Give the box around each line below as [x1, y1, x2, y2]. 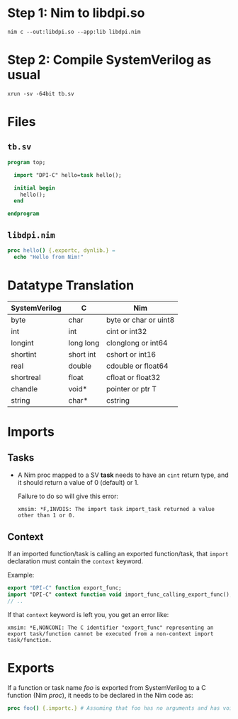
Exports [7, 660, 55, 677]
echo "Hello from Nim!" [13, 253, 84, 260]
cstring [106, 395, 130, 405]
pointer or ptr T [106, 384, 157, 393]
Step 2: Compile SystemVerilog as [7, 52, 212, 68]
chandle [11, 384, 38, 393]
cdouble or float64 [106, 361, 169, 371]
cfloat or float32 [106, 372, 161, 382]
